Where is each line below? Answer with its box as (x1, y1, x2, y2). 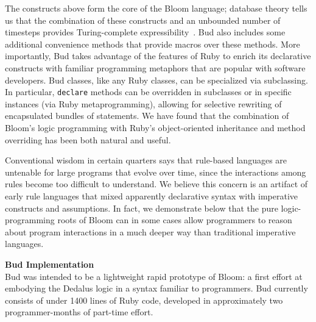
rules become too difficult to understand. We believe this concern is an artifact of (5, 177, 308, 190)
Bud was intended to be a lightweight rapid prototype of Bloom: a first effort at (5, 270, 303, 282)
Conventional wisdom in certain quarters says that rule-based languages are (5, 154, 287, 166)
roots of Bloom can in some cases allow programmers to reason (57, 213, 292, 226)
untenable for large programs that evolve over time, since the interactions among (5, 165, 306, 178)
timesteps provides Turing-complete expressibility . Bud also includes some (5, 26, 286, 38)
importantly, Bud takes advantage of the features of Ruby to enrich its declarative (5, 49, 311, 62)
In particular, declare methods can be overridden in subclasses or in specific (5, 85, 292, 98)
